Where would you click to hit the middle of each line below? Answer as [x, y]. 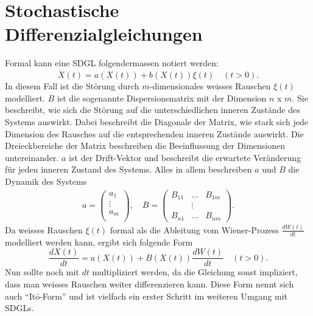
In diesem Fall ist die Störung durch [72, 86]
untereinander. [32, 157]
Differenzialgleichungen [104, 34]
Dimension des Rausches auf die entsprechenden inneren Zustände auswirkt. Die [154, 133]
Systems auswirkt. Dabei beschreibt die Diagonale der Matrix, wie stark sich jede [157, 121]
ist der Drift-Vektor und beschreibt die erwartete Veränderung [185, 157]
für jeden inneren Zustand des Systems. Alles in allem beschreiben [128, 169]
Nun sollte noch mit [42, 272]
